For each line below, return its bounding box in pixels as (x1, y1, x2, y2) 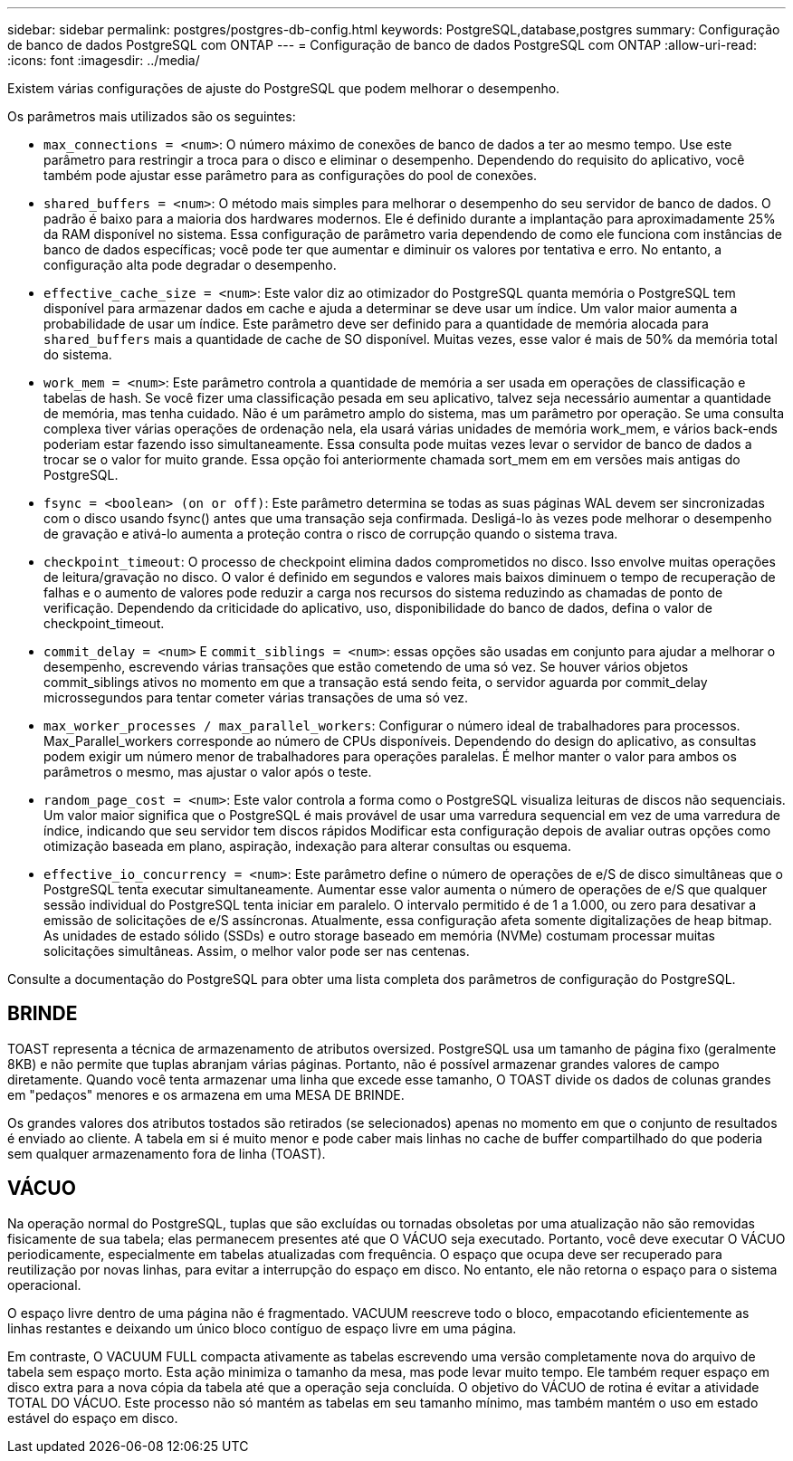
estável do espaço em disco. (7, 1409, 178, 1426)
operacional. (7, 1276, 81, 1293)
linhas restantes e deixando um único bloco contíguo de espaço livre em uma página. (7, 1320, 517, 1336)
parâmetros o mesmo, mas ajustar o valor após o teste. (43, 764, 372, 779)
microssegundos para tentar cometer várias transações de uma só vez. (43, 690, 469, 705)
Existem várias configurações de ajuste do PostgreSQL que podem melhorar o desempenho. (7, 81, 560, 96)
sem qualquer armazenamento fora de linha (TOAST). (7, 1145, 326, 1161)
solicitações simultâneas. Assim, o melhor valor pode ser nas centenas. (43, 943, 470, 959)
